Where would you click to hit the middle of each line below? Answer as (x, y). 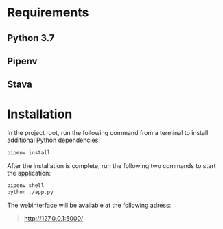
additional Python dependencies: (54, 140)
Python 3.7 (31, 38)
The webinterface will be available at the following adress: (89, 205)
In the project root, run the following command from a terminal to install (108, 133)
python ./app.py (30, 192)
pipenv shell (26, 186)
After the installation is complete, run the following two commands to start (111, 166)
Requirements (48, 13)
